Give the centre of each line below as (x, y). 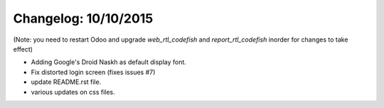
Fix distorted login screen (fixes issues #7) (93, 72)
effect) (23, 49)
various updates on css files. (73, 92)
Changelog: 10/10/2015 (83, 18)
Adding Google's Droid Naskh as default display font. (108, 62)
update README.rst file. (66, 82)
